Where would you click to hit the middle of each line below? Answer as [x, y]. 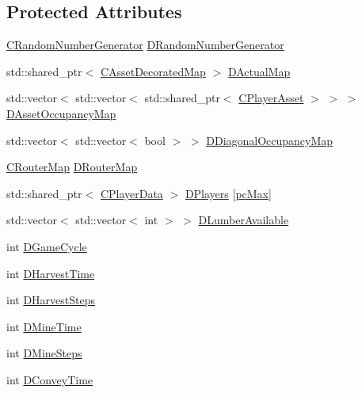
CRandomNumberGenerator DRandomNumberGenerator [145, 45]
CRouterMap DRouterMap [72, 167]
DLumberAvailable [244, 220]
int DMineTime [44, 326]
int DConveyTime [50, 379]
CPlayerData [131, 193]
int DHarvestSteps [51, 300]
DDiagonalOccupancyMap [270, 140]
